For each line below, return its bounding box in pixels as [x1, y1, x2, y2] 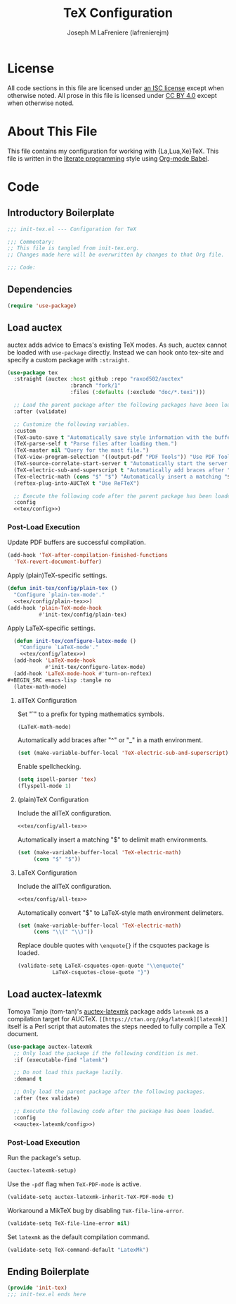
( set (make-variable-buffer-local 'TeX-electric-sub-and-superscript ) [17, 749, 229, 757]
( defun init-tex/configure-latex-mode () [13, 637, 137, 644]
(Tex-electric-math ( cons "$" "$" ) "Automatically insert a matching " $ [13, 473, 231, 480]
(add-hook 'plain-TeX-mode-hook [7, 604, 102, 611]
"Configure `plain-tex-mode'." [13, 591, 105, 598]
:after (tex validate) [13, 1095, 80, 1102]
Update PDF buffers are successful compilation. [7, 538, 146, 547]
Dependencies [7, 283, 72, 295]
